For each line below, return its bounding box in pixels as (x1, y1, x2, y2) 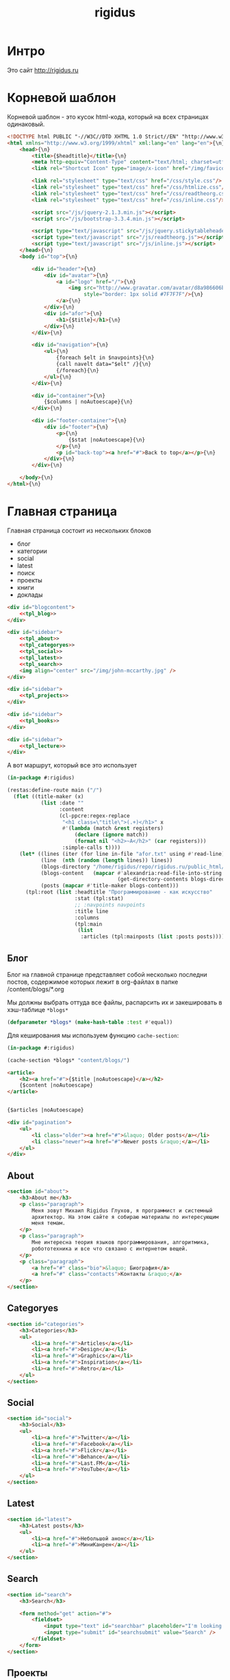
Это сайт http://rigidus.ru (7, 66, 79, 74)
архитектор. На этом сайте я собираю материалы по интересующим (31, 1213, 219, 1220)
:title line (74, 908, 109, 915)
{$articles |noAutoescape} (7, 1107, 84, 1114)
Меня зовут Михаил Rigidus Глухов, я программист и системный (31, 1207, 213, 1214)
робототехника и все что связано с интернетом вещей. (31, 1245, 188, 1252)
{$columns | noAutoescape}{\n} (43, 399, 133, 406)
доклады (16, 591, 43, 599)
